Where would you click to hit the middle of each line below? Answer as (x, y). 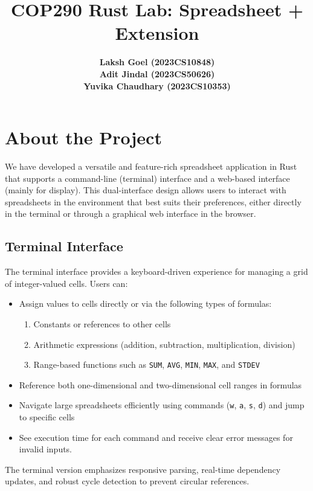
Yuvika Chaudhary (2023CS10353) (157, 85)
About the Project (83, 137)
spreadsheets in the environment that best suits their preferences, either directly (153, 201)
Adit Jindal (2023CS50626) (157, 73)
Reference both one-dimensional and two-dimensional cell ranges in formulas (160, 384)
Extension (157, 33)
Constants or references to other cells (102, 323)
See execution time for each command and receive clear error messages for (156, 437)
